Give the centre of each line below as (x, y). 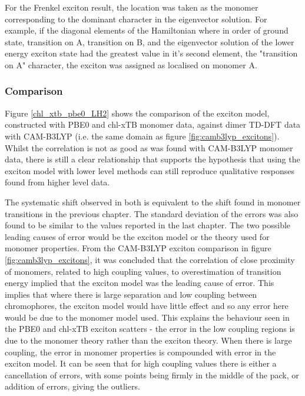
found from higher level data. (57, 182)
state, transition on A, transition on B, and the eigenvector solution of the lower (150, 41)
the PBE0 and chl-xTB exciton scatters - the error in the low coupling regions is (150, 329)
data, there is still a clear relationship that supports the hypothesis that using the (152, 159)
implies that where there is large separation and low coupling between (131, 294)
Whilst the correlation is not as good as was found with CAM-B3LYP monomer (149, 147)
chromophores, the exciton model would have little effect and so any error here (147, 306)
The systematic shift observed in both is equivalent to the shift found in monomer (153, 202)
